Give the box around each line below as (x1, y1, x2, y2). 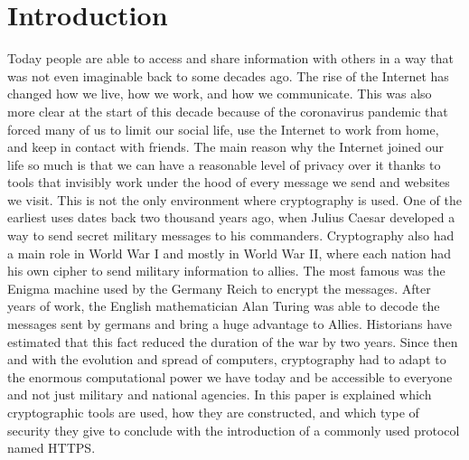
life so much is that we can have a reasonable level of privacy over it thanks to (7, 155, 441, 174)
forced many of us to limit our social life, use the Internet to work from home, (7, 119, 439, 138)
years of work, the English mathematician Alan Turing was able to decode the (7, 296, 440, 315)
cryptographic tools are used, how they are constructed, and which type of (7, 403, 419, 421)
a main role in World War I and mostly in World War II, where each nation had (7, 243, 452, 262)
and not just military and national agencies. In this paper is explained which (7, 385, 432, 404)
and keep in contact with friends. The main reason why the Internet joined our (7, 137, 444, 156)
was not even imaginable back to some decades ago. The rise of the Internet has (7, 66, 449, 85)
